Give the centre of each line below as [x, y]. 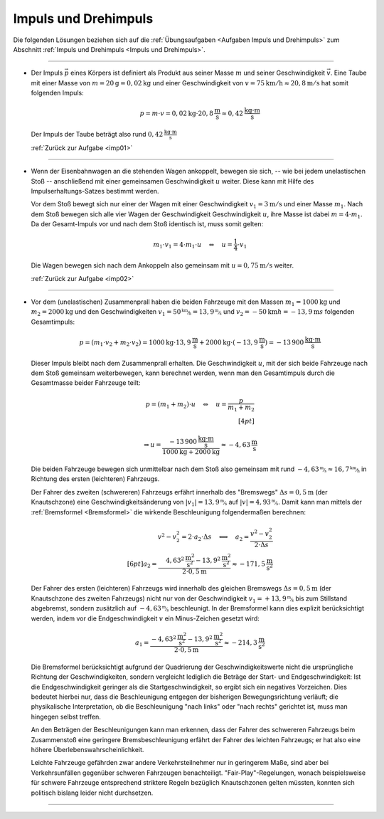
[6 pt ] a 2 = [142, 564]
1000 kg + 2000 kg [191, 452]
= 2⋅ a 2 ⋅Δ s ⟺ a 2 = [215, 538]
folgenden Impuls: [58, 93]
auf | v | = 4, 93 [250, 502]
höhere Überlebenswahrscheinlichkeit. [87, 750]
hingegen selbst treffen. [66, 717]
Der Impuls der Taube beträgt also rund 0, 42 [97, 134]
